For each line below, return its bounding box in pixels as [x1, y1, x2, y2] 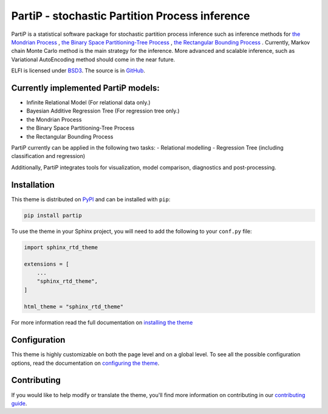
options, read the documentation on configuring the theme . [11, 359, 160, 367]
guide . [11, 399, 27, 407]
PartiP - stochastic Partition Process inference [11, 9, 250, 22]
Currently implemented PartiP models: [11, 83, 160, 93]
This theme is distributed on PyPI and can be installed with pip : [11, 195, 171, 203]
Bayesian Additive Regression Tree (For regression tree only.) [26, 107, 180, 115]
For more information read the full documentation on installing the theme [11, 319, 193, 326]
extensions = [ [24, 261, 69, 267]
